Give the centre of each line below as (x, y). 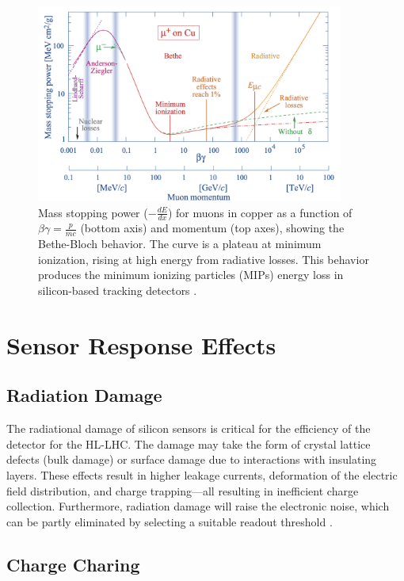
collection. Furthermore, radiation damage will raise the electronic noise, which (198, 506)
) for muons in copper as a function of (260, 212)
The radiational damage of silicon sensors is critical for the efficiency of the (189, 428)
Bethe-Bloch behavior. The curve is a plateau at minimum (180, 244)
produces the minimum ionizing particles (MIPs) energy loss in (191, 275)
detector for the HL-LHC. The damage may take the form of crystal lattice (189, 443)
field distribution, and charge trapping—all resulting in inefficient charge (183, 490)
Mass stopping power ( (93, 212)
